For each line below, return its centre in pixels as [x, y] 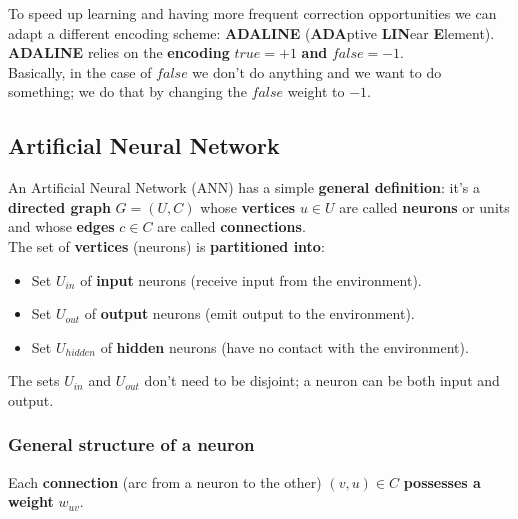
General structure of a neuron [131, 444]
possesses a [442, 481]
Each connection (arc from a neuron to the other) [165, 481]
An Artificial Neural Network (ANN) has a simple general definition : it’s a [244, 187]
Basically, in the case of [80, 71]
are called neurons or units [424, 206]
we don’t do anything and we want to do [317, 71]
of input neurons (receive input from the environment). [251, 279]
